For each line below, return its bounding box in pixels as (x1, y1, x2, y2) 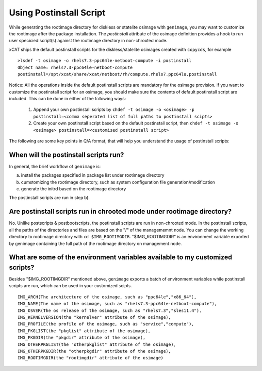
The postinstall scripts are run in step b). (9, 195, 90, 201)
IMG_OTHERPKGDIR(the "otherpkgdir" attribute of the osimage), (17, 348, 171, 354)
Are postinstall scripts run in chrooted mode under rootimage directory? (9, 207, 232, 216)
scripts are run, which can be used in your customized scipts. (9, 283, 132, 289)
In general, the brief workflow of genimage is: (9, 163, 101, 169)
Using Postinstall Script (9, 7, 106, 18)
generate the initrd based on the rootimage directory (21, 186, 126, 192)
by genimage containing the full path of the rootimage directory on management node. (9, 240, 182, 247)
